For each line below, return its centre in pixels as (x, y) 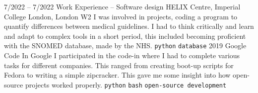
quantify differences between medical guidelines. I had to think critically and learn (129, 26)
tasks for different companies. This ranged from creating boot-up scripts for (119, 65)
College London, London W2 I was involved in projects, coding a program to (121, 16)
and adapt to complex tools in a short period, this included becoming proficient (125, 36)
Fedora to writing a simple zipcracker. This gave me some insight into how (117, 75)
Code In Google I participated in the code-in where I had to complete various (122, 55)
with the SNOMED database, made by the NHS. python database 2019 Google (125, 46)
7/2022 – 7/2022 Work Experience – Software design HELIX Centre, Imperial (122, 6)
